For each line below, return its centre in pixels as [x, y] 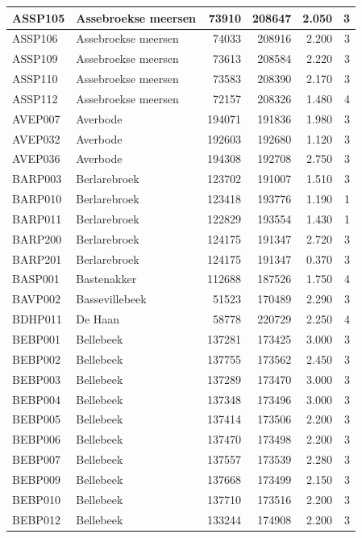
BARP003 [37, 179]
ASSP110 [35, 79]
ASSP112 [35, 98]
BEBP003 [36, 379]
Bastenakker [106, 279]
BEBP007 [36, 459]
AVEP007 [36, 118]
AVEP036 [36, 158]
